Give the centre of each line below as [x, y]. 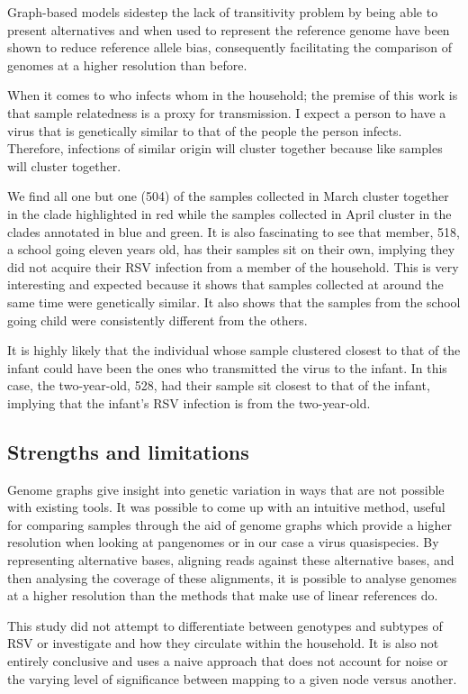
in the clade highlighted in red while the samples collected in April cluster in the [229, 213]
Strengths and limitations [128, 451]
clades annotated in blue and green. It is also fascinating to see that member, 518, [234, 231]
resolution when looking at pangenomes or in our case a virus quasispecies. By [223, 542]
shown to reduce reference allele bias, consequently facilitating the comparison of [229, 47]
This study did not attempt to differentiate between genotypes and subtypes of [225, 625]
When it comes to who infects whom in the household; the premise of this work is [233, 95]
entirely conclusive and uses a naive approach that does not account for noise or [228, 661]
